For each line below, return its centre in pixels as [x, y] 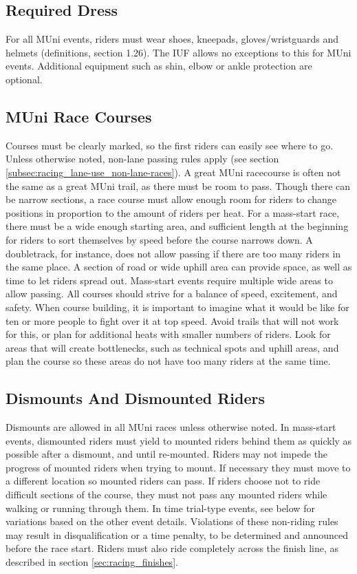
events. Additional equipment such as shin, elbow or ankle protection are [159, 66]
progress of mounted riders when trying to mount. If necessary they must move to [178, 467]
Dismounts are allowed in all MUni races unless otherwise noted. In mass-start [171, 427]
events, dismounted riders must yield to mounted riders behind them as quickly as [179, 440]
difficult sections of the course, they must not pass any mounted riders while [166, 495]
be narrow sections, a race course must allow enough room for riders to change [171, 199]
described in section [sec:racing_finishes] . [92, 562]
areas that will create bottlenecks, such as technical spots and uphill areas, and [172, 347]
